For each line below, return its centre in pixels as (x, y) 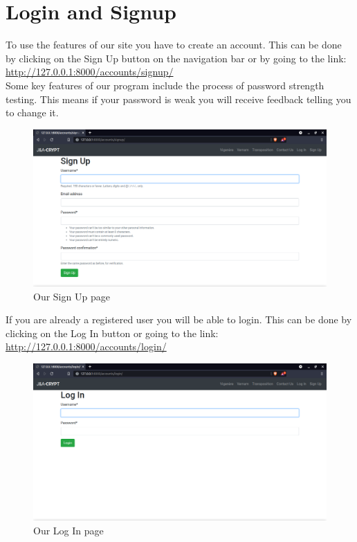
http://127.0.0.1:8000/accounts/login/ (86, 346)
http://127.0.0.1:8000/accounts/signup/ (90, 72)
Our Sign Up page (72, 296)
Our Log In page (68, 530)
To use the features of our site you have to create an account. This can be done (174, 45)
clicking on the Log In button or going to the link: (112, 333)
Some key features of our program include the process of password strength (165, 85)
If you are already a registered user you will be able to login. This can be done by (179, 319)
